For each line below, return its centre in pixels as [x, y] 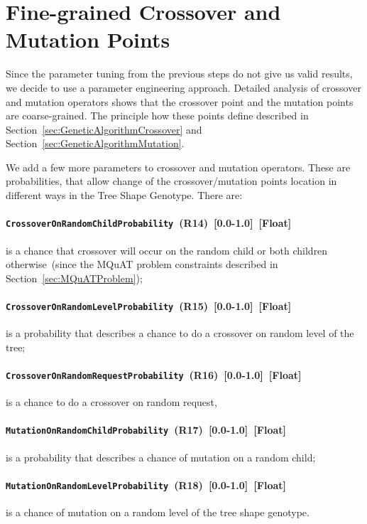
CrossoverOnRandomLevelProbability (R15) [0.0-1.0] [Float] [149, 305]
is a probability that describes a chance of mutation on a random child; [161, 457]
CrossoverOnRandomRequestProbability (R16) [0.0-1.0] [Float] [154, 374]
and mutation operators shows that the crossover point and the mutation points [180, 101]
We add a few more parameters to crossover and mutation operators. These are [178, 167]
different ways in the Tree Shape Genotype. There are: [124, 195]
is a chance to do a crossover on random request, [111, 402]
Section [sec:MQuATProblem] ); [74, 278]
